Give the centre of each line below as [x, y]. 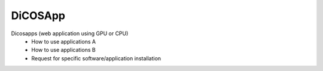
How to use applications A [63, 41]
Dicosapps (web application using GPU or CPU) [70, 33]
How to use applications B [63, 50]
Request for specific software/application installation [96, 58]
